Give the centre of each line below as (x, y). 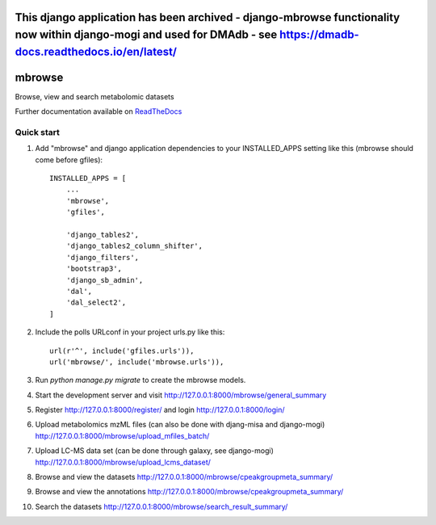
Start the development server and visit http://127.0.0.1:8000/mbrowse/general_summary (181, 395)
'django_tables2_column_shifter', (134, 246)
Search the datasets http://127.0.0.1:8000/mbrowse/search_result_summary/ (161, 506)
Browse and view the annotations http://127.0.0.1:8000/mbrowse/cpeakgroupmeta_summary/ (189, 492)
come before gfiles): (69, 160)
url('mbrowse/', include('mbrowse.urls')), (137, 362)
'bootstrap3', (94, 269)
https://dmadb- (319, 35)
